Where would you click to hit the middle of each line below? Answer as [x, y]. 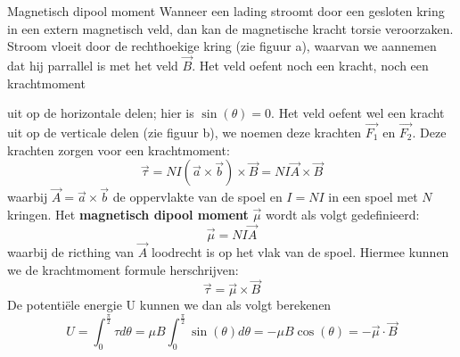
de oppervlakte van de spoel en [197, 197]
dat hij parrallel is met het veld [93, 65]
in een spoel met [373, 197]
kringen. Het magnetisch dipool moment [128, 214]
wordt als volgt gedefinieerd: [342, 214]
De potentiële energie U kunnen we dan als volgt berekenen [169, 305]
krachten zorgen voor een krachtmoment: [119, 149]
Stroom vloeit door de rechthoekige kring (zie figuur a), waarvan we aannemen [222, 46]
